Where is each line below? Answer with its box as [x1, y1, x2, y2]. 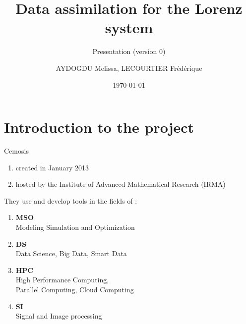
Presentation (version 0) [92, 46, 166, 56]
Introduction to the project [4, 117, 194, 137]
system [105, 17, 153, 38]
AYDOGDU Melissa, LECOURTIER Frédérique [56, 62, 202, 73]
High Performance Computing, [15, 274, 109, 285]
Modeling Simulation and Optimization [15, 222, 135, 232]
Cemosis [4, 146, 29, 156]
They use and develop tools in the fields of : [4, 195, 137, 206]
